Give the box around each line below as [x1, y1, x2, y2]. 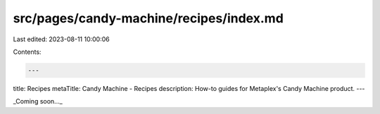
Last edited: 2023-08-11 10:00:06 [13, 35, 110, 43]
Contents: [13, 48, 42, 56]
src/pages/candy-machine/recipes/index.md [13, 10, 284, 26]
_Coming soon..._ [13, 97, 63, 106]
